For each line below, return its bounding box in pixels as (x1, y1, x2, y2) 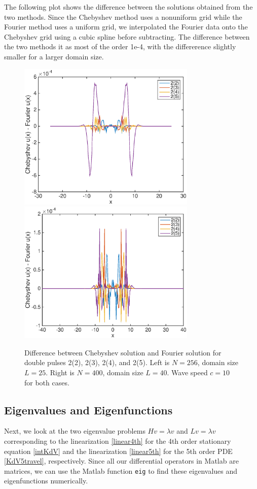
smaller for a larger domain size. (4, 51, 104, 61)
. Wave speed (167, 367, 208, 378)
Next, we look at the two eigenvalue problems (4, 426, 145, 436)
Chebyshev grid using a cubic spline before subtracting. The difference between (4, 31, 250, 42)
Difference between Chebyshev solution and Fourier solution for (24, 347, 222, 357)
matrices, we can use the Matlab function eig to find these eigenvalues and (4, 465, 238, 476)
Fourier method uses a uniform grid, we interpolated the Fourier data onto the (4, 21, 248, 32)
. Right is (46, 367, 75, 378)
